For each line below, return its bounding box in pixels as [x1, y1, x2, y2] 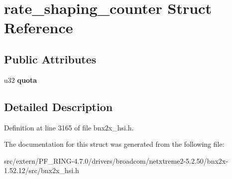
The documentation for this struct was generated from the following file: [4, 139, 225, 149]
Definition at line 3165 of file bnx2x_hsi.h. [4, 122, 134, 132]
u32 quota [4, 74, 37, 85]
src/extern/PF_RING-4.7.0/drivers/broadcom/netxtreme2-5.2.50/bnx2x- [4, 155, 228, 166]
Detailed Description [4, 99, 113, 114]
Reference [4, 17, 73, 38]
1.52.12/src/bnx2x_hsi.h [4, 165, 79, 176]
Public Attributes [4, 51, 97, 66]
